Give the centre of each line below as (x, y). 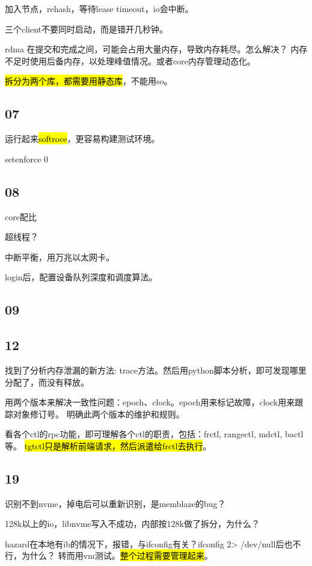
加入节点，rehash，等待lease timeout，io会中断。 (99, 8)
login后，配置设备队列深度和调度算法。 (81, 277)
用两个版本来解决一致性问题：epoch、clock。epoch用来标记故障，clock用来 (150, 402)
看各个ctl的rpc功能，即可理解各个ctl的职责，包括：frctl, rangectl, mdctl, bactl (154, 434)
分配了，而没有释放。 (47, 382)
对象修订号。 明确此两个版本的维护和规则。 (99, 414)
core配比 (21, 216)
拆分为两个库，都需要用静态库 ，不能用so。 (89, 81)
